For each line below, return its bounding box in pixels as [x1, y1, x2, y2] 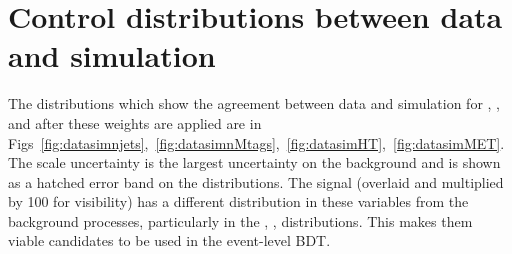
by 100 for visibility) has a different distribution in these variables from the [8, 191, 469, 212]
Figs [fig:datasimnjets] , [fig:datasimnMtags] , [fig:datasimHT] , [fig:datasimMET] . [8, 132, 505, 153]
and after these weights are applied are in [8, 112, 262, 133]
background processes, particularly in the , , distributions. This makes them [8, 210, 473, 231]
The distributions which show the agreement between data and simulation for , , [8, 93, 500, 114]
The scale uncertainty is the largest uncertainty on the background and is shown [8, 152, 501, 173]
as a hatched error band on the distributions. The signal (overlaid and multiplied [8, 171, 504, 192]
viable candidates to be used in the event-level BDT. [8, 230, 331, 251]
